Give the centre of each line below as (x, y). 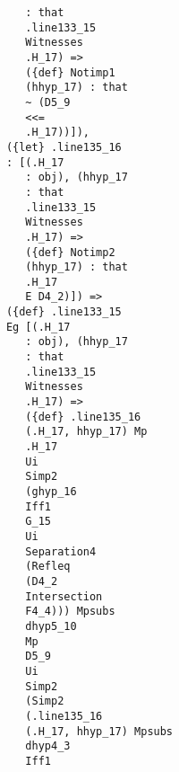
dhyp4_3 (48, 746)
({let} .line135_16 (64, 147)
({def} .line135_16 (83, 417)
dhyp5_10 (51, 626)
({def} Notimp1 (70, 72)
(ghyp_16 (51, 492)
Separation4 (61, 551)
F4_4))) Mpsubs (70, 612)
